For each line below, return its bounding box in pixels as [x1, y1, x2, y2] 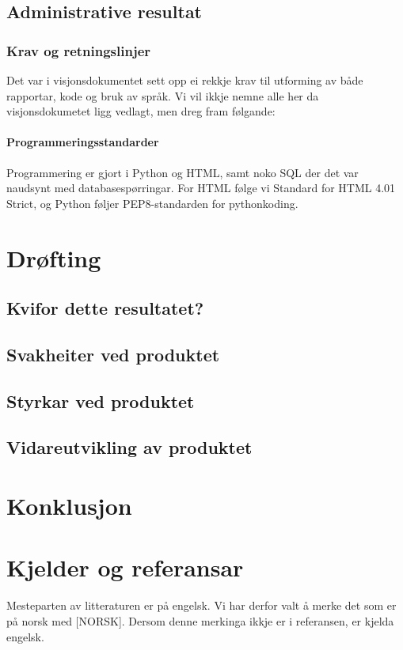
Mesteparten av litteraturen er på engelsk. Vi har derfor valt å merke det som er [6, 597, 397, 614]
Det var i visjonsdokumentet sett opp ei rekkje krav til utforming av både [6, 72, 363, 88]
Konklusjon [6, 489, 132, 522]
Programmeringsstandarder [6, 134, 159, 150]
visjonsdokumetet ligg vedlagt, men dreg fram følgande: [6, 103, 276, 119]
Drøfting [6, 241, 101, 274]
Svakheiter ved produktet [6, 342, 220, 366]
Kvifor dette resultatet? [6, 296, 204, 320]
